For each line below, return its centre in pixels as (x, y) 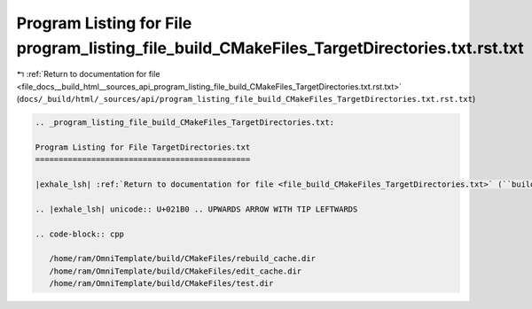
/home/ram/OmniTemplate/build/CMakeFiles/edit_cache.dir (176, 271)
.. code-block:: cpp (79, 234)
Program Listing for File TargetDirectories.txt (143, 147)
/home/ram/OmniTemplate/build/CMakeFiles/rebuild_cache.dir (183, 259)
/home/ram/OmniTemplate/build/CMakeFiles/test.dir (161, 284)
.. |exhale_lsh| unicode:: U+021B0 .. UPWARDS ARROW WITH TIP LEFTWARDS (196, 209)
